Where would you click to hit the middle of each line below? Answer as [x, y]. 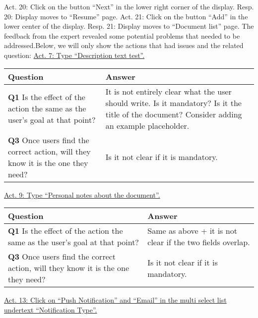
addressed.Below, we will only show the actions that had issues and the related [124, 45]
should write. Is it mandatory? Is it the [173, 103]
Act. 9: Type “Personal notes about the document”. [82, 194]
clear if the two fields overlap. [199, 242]
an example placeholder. [147, 125]
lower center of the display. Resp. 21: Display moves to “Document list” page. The [129, 26]
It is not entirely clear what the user [168, 91]
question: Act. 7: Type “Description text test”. [74, 55]
